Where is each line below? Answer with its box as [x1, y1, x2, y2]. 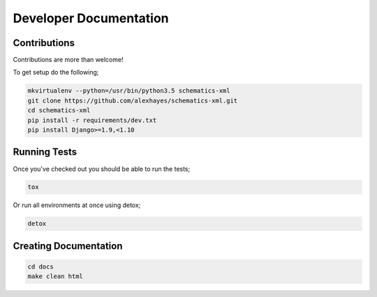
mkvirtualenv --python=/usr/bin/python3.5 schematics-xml [27, 87, 230, 95]
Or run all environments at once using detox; [13, 201, 141, 209]
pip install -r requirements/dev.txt [27, 116, 157, 124]
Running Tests [13, 146, 77, 158]
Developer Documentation [13, 10, 169, 26]
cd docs [27, 263, 54, 271]
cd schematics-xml [27, 107, 91, 114]
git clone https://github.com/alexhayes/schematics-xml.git [27, 96, 238, 105]
